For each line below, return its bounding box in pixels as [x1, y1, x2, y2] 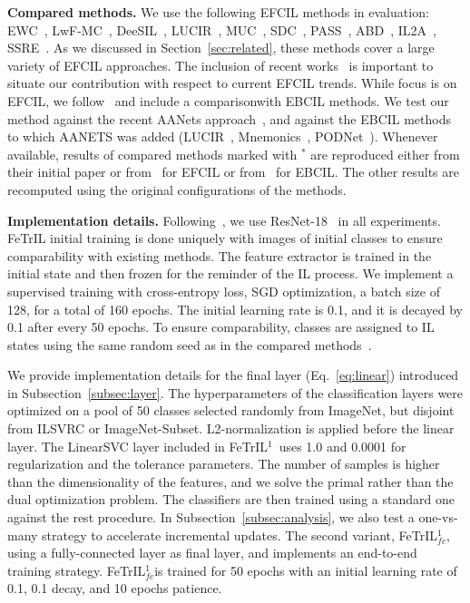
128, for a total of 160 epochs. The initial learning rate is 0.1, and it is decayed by [7, 299, 464, 318]
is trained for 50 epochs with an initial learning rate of [154, 560, 457, 579]
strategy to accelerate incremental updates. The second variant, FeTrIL [42, 525, 438, 544]
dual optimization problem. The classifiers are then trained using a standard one [7, 490, 455, 509]
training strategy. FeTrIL [7, 560, 146, 579]
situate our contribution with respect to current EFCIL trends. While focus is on [7, 73, 457, 92]
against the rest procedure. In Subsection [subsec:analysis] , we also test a [7, 508, 415, 527]
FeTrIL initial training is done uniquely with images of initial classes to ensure [7, 229, 443, 248]
